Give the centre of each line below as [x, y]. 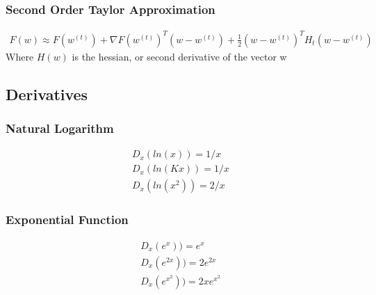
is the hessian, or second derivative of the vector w [179, 56]
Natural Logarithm [60, 128]
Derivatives [47, 94]
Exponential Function [67, 220]
